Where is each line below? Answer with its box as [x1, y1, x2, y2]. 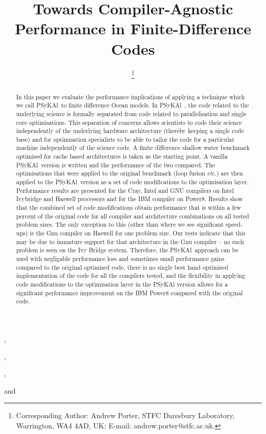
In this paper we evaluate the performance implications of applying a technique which [16, 92, 245, 101]
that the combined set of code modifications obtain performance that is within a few [16, 203, 241, 212]
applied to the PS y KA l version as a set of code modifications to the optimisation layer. [16, 178, 249, 186]
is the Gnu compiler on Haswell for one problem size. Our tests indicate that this [30, 229, 246, 237]
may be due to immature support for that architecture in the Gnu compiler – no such [16, 237, 244, 246]
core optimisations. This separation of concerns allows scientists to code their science [16, 118, 242, 126]
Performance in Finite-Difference [14, 18, 252, 39]
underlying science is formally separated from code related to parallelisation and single [16, 109, 247, 118]
